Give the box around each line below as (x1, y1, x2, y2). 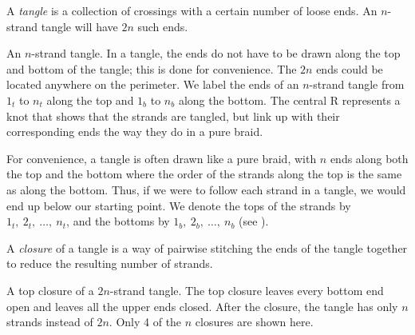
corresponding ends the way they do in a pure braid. (6, 123, 263, 140)
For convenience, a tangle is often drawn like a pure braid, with (6, 150, 317, 166)
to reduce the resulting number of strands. (6, 255, 213, 272)
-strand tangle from (309, 76, 405, 93)
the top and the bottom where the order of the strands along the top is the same (6, 166, 402, 182)
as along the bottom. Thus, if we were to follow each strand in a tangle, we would (6, 181, 406, 197)
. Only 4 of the (109, 313, 182, 330)
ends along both (330, 150, 409, 166)
